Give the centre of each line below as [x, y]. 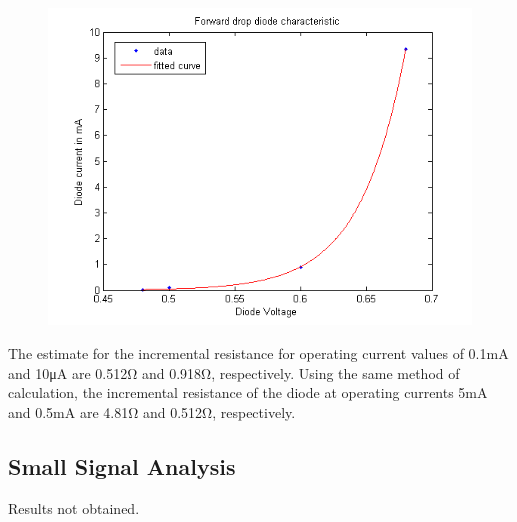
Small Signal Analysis [122, 465]
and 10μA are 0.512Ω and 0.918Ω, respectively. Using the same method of [234, 372]
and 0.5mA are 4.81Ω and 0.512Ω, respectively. [152, 411]
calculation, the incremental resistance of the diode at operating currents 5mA [248, 392]
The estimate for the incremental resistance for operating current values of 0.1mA [258, 353]
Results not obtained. [74, 507]
